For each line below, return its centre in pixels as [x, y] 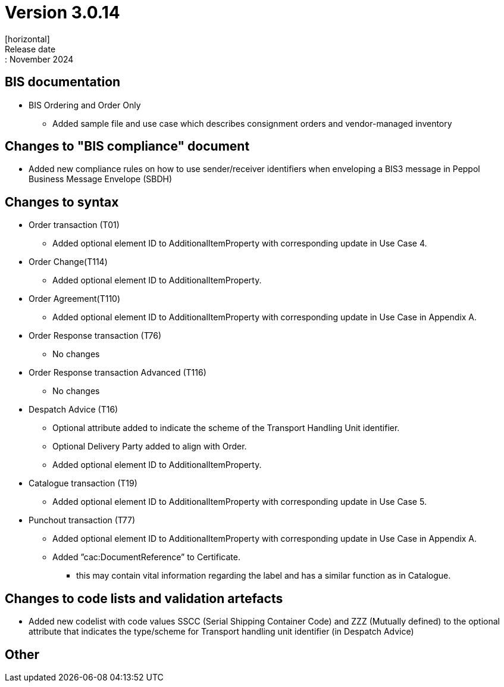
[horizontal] [27, 39]
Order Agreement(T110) [75, 299]
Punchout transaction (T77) [82, 520]
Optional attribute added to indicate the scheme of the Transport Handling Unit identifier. [226, 428]
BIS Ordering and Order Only [85, 105]
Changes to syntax [62, 202]
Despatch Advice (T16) [73, 410]
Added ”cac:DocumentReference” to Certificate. [146, 557]
